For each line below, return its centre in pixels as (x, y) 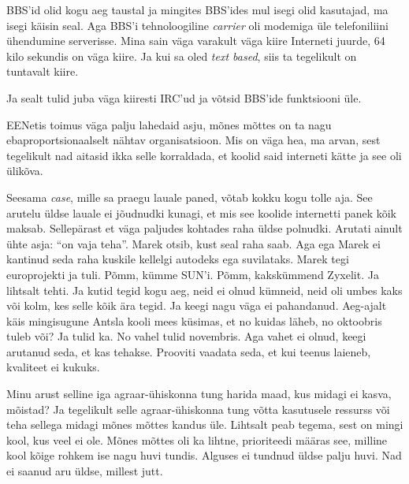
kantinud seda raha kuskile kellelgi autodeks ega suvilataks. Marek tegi (178, 259)
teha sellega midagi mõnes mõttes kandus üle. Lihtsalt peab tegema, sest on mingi (205, 424)
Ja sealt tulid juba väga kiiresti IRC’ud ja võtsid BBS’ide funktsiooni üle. (184, 97)
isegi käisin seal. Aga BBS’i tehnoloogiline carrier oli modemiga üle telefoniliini (197, 25)
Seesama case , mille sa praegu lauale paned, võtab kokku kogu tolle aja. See (190, 197)
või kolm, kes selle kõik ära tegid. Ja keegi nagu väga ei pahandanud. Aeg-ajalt (197, 305)
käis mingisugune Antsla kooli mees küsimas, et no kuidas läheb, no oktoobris (194, 320)
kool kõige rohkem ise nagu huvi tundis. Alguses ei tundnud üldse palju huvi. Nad (204, 455)
